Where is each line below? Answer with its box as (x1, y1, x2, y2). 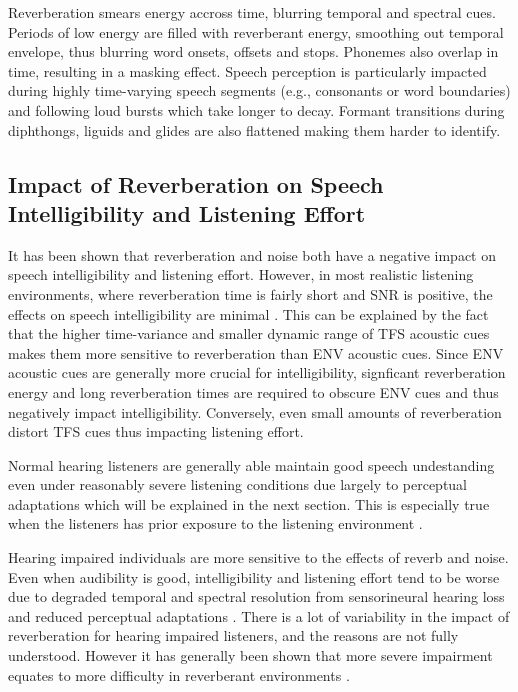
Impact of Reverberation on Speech (8, 168, 384, 199)
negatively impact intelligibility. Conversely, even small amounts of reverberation (8, 401, 502, 422)
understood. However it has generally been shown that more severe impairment (8, 645, 493, 666)
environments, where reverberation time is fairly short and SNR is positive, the (8, 283, 493, 304)
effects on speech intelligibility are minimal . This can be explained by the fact (8, 303, 489, 324)
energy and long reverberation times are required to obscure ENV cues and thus (8, 381, 499, 402)
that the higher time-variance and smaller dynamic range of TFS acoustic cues (8, 323, 490, 344)
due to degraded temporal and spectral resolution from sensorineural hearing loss (8, 586, 505, 607)
